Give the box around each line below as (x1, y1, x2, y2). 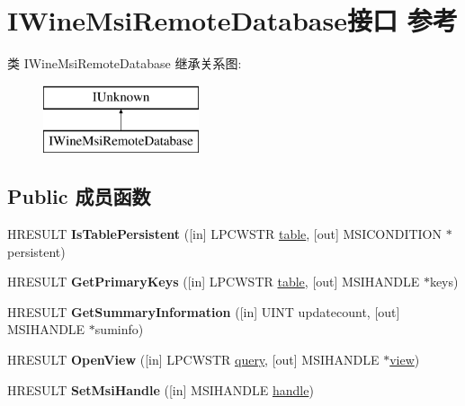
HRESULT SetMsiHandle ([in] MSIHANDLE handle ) (7, 380, 314, 399)
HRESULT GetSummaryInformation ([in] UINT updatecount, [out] (7, 302, 400, 321)
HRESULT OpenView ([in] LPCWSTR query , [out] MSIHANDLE (7, 350, 380, 369)
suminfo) (94, 320, 144, 339)
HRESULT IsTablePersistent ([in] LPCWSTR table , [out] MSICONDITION (7, 225, 442, 243)
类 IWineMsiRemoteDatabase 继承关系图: (7, 54, 242, 73)
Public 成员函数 (7, 182, 151, 210)
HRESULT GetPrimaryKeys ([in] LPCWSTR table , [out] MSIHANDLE (7, 272, 420, 291)
